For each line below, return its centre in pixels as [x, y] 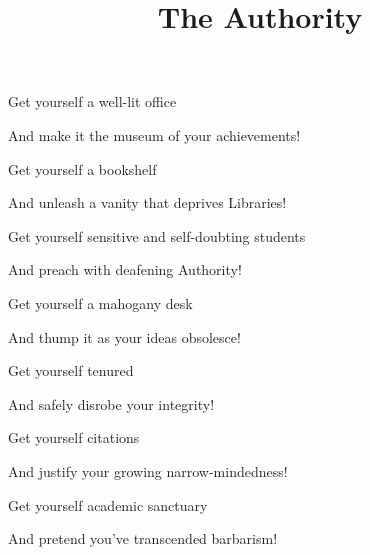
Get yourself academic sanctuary [108, 504]
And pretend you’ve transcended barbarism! [143, 538]
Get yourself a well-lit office [92, 101]
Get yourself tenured [71, 370]
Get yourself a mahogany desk [100, 302]
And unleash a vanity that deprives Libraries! [147, 202]
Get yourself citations [74, 437]
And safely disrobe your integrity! [111, 403]
